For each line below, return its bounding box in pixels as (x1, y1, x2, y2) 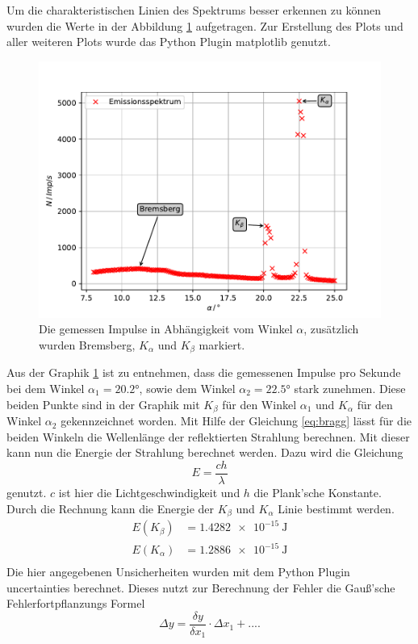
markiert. (199, 336, 245, 353)
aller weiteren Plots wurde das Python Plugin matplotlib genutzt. (6, 33, 331, 50)
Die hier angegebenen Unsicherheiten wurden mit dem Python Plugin (6, 563, 350, 580)
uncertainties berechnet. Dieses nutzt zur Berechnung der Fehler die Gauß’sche (6, 579, 395, 596)
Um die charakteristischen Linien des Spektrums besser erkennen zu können (6, 2, 382, 18)
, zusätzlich (303, 320, 359, 337)
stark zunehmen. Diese (294, 380, 406, 397)
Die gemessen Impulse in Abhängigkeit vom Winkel (39, 320, 293, 337)
